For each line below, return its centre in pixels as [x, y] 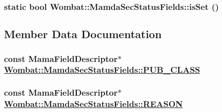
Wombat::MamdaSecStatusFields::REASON [93, 104]
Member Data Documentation [83, 34]
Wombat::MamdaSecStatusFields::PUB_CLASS [102, 70]
